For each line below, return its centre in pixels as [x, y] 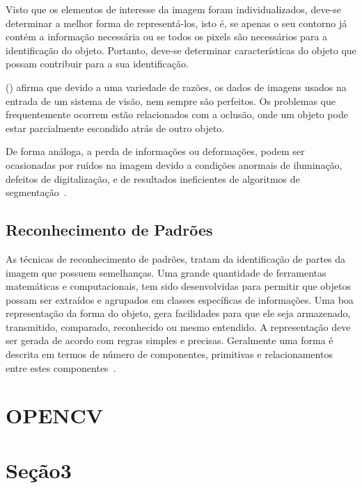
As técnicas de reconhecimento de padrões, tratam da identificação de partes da [176, 258]
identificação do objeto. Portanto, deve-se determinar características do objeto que [181, 50]
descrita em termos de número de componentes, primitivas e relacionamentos [169, 354]
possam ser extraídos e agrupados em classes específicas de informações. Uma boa [180, 299]
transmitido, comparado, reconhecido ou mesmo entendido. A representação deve [178, 326]
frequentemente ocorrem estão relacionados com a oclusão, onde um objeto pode [177, 114]
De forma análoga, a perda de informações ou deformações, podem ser [155, 151]
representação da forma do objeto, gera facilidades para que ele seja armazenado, [178, 313]
